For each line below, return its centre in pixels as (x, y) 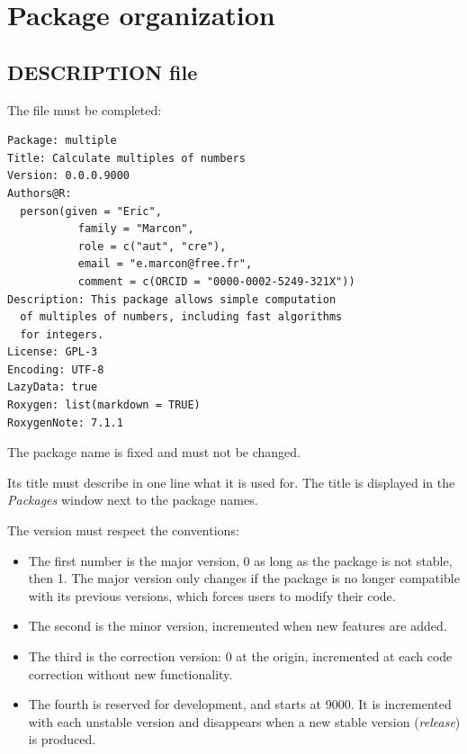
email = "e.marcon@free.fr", (165, 264)
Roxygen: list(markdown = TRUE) (104, 405)
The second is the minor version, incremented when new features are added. (238, 626)
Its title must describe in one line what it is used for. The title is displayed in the (231, 482)
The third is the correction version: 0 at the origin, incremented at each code (240, 656)
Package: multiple (62, 141)
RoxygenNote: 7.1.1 (65, 422)
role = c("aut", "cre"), (152, 246)
